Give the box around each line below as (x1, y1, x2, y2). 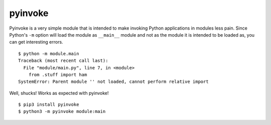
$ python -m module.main (18, 51, 79, 56)
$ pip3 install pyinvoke (18, 102, 79, 107)
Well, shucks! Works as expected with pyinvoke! (9, 90, 109, 96)
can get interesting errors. (9, 39, 63, 45)
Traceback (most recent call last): (18, 58, 108, 64)
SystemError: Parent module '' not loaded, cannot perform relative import (18, 79, 209, 85)
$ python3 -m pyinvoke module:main (18, 108, 106, 114)
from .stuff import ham (28, 72, 87, 77)
